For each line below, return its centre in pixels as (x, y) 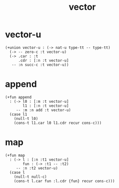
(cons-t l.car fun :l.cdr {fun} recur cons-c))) (64, 181)
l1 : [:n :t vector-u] (46, 106)
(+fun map (15, 155)
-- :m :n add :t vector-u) (43, 110)
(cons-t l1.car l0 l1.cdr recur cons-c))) (58, 123)
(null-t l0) (26, 118)
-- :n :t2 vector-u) (37, 168)
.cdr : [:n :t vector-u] (43, 60)
